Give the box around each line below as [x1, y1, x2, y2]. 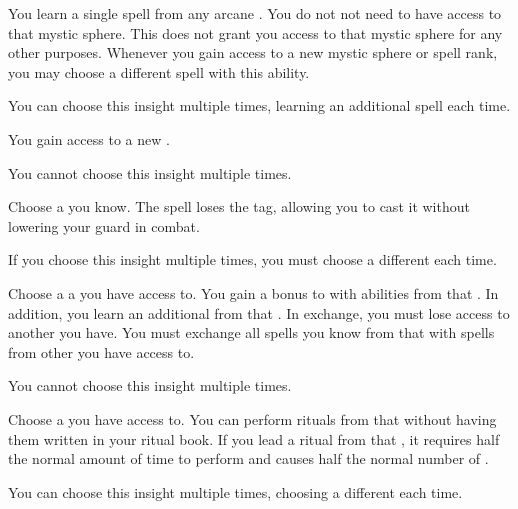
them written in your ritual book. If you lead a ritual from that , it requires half [8, 428, 500, 449]
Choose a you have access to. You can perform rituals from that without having [8, 408, 497, 429]
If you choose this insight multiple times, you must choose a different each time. [8, 249, 497, 270]
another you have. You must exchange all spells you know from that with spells [8, 322, 495, 343]
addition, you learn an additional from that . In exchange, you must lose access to [8, 302, 510, 323]
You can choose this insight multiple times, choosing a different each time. [8, 481, 463, 502]
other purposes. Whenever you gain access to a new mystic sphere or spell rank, [8, 42, 498, 63]
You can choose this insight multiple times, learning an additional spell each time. [8, 95, 511, 116]
